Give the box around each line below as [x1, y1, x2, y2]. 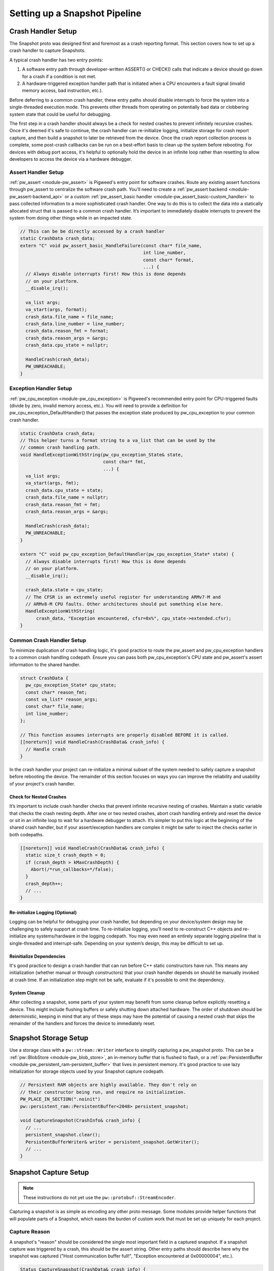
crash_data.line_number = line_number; [25, 321, 125, 327]
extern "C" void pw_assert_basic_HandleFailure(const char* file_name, [20, 243, 202, 249]
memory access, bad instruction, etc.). [22, 87, 103, 94]
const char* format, [143, 257, 194, 263]
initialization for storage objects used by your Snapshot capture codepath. [9, 1068, 164, 1075]
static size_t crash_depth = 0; [25, 852, 106, 858]
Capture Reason [9, 1228, 50, 1235]
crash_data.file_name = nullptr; [25, 495, 109, 500]
